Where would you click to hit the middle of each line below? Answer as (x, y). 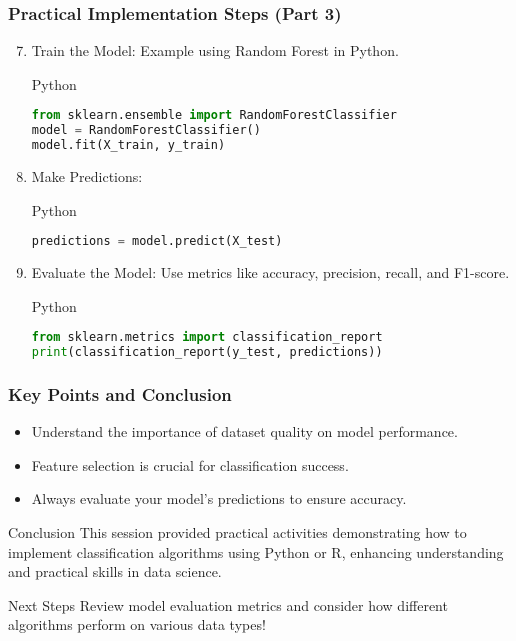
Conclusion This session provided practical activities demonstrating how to (237, 532)
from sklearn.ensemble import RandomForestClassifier (214, 115)
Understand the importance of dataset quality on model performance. (244, 431)
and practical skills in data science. (115, 571)
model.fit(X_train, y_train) (128, 145)
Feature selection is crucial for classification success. (190, 464)
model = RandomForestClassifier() (146, 130)
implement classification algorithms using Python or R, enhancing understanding (256, 551)
